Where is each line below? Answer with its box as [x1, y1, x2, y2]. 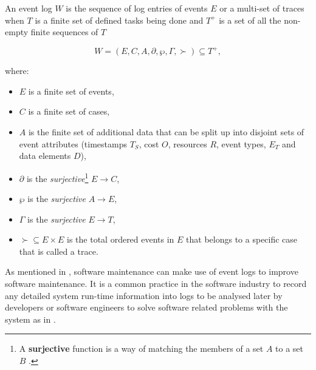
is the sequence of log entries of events [66, 2, 208, 14]
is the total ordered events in [67, 233, 174, 246]
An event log [5, 2, 52, 14]
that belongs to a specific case [186, 233, 298, 246]
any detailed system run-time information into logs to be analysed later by [5, 289, 283, 301]
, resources [168, 137, 207, 150]
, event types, [216, 137, 266, 150]
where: [5, 64, 29, 77]
